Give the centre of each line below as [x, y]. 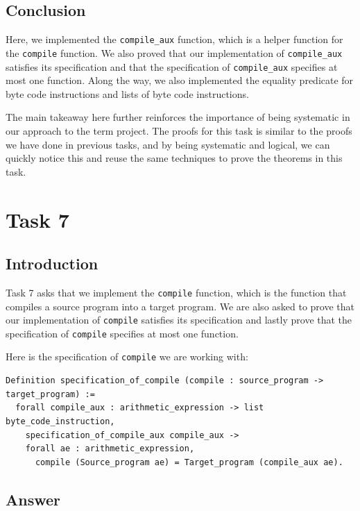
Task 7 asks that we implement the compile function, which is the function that [176, 292]
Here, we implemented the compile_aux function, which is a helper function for [174, 39]
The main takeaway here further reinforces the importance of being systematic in [178, 117]
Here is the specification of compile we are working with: [127, 357]
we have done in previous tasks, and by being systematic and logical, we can [168, 144]
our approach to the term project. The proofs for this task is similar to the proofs [179, 130]
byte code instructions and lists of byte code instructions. [127, 93]
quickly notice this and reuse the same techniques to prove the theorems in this [174, 158]
